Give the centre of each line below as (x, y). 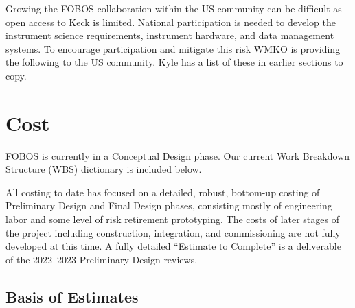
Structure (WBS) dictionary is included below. (104, 169)
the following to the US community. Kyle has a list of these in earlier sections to (174, 62)
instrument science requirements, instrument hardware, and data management (170, 35)
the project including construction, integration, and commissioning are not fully (173, 232)
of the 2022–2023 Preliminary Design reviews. (102, 259)
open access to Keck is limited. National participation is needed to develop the (171, 22)
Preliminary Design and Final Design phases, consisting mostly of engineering (169, 205)
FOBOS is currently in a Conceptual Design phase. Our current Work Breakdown (178, 155)
